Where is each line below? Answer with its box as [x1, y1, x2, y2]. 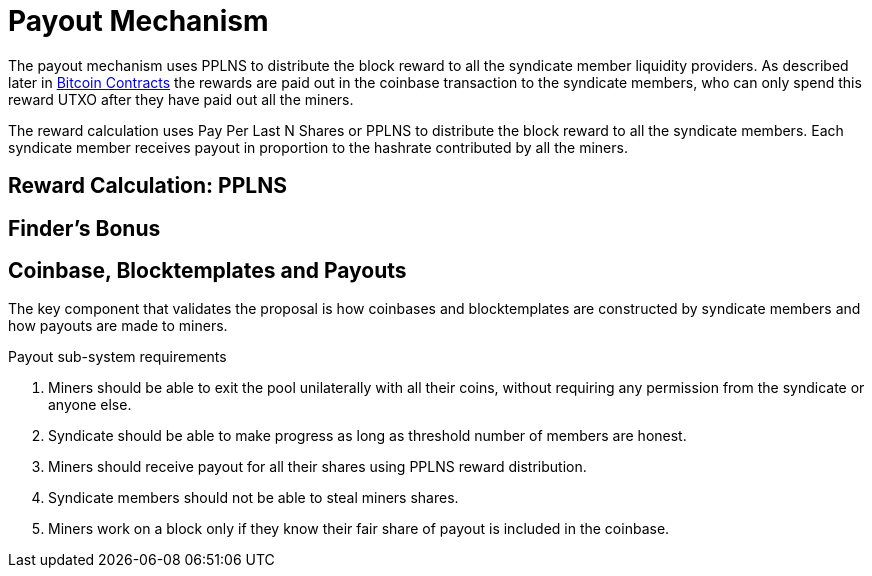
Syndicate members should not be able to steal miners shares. [48, 489, 459, 507]
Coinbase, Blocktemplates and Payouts [8, 258, 407, 284]
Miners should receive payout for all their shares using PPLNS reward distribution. [48, 458, 587, 476]
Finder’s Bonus [8, 215, 161, 241]
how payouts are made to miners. [8, 317, 228, 335]
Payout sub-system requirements [8, 348, 227, 366]
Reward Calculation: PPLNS [8, 173, 287, 199]
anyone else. [48, 396, 132, 414]
